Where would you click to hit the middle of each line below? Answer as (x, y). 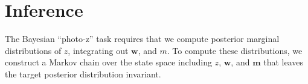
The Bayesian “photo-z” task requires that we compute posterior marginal (142, 39)
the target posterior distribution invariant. (83, 73)
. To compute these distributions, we (235, 50)
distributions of (33, 50)
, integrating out (98, 50)
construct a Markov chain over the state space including (108, 62)
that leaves (283, 62)
